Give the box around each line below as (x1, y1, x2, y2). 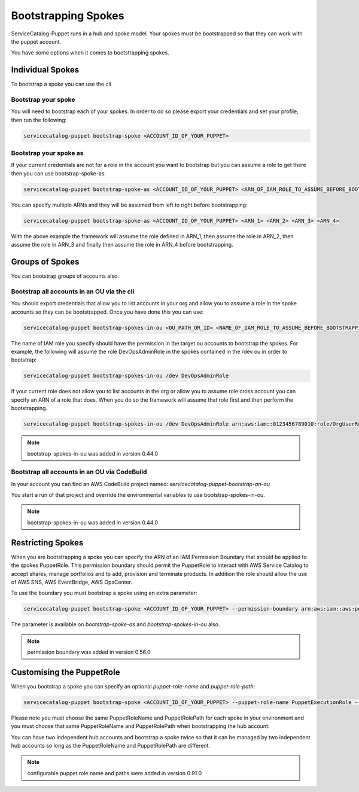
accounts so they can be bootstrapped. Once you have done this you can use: (11, 308, 204, 315)
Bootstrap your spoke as (11, 149, 84, 157)
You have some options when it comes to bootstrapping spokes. (11, 49, 170, 56)
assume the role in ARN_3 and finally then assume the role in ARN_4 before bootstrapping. (11, 241, 233, 248)
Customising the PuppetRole (11, 667, 120, 677)
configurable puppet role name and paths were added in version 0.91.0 (27, 769, 202, 776)
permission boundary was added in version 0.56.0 (27, 648, 151, 656)
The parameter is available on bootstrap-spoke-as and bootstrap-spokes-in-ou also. (11, 621, 220, 628)
